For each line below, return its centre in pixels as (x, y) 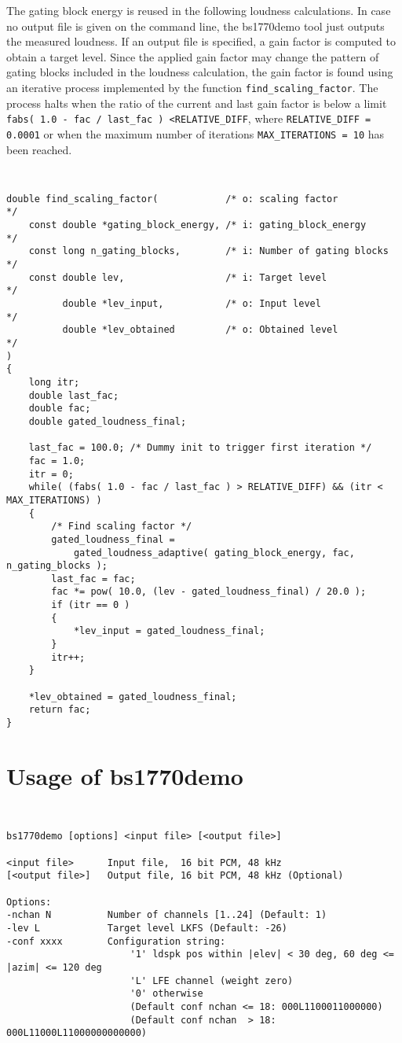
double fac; (60, 409)
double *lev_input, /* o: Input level (192, 304)
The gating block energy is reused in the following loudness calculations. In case (199, 10)
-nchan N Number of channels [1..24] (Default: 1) (167, 915)
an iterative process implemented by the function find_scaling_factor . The (192, 87)
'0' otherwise (166, 994)
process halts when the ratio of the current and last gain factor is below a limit (197, 103)
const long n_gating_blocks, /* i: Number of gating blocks (208, 251)
